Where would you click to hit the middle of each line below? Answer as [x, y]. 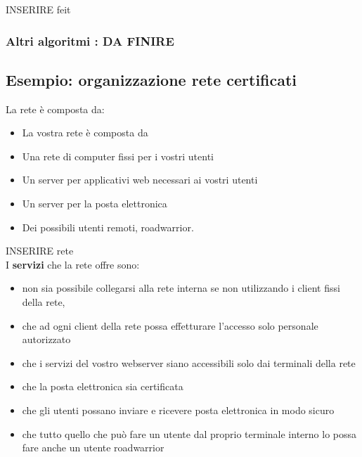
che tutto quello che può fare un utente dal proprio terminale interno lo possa [189, 433]
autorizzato [46, 339]
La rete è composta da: [55, 109]
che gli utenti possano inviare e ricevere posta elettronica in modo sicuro [178, 410]
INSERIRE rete [40, 251]
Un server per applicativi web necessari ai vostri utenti [140, 180]
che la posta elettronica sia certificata [103, 386]
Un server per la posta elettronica [95, 204]
